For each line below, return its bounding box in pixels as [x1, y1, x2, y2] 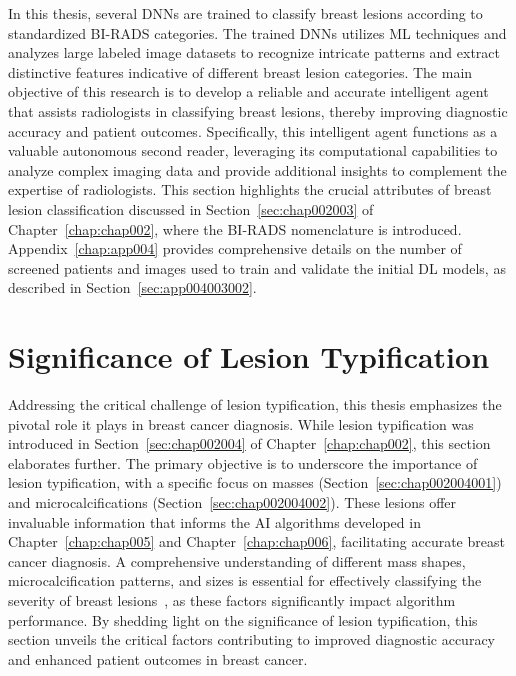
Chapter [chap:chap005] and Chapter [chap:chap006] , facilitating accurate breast [8, 531, 505, 552]
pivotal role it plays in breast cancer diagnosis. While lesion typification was [8, 413, 474, 434]
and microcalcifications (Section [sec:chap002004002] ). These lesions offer [8, 492, 457, 512]
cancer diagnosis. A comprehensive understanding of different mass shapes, [8, 550, 466, 571]
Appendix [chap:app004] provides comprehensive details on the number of [8, 238, 462, 259]
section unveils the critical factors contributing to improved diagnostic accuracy [8, 629, 496, 650]
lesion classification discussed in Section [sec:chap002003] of [8, 198, 374, 219]
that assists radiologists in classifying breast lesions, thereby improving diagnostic [8, 100, 508, 121]
